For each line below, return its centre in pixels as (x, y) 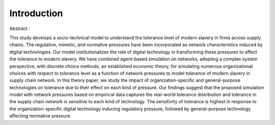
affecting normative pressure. (40, 116)
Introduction (36, 13)
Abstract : (20, 28)
